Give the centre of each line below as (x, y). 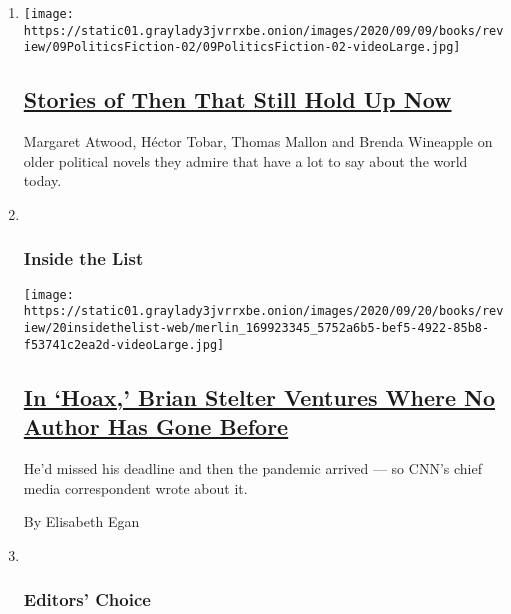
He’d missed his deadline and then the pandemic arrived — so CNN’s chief (252, 467)
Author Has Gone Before (156, 426)
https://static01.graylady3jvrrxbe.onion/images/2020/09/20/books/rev (263, 311)
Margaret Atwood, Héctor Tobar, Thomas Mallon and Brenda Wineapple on (258, 141)
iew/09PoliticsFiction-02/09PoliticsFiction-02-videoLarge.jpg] (242, 47)
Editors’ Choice (87, 599)
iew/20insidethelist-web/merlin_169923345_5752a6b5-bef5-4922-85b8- (256, 328)
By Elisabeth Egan (81, 521)
